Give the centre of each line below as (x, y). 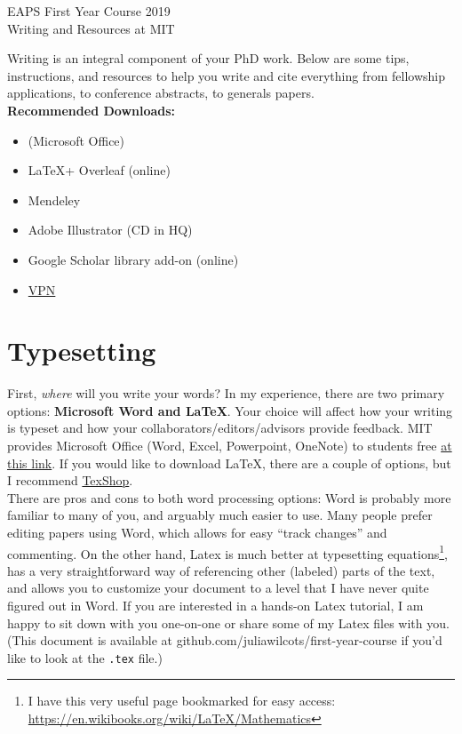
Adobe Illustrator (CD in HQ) (110, 230)
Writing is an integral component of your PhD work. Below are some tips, (208, 58)
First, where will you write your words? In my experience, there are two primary (226, 393)
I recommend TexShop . (70, 480)
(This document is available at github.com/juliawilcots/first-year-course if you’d (225, 640)
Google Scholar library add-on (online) (133, 259)
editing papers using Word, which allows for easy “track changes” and (197, 532)
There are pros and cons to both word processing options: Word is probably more (229, 497)
